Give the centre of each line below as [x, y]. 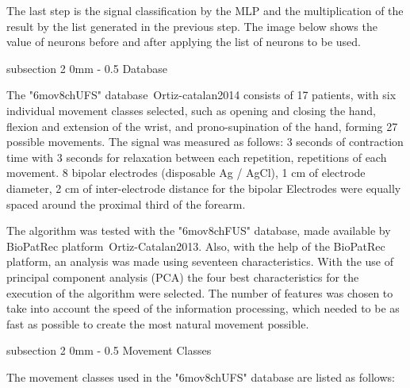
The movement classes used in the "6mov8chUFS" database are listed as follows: [201, 376]
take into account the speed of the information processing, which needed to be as [203, 308]
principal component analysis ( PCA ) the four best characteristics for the [183, 277]
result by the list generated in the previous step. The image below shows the [192, 26]
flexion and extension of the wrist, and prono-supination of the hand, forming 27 [202, 126]
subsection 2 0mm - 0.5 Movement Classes [109, 350]
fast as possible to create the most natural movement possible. [158, 323]
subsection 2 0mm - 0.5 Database [87, 68]
